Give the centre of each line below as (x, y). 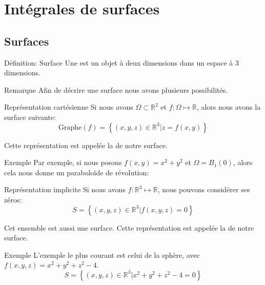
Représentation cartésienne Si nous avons (69, 107)
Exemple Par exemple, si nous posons (63, 162)
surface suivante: (30, 117)
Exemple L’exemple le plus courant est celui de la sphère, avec (102, 255)
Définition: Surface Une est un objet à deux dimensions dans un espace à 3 (121, 62)
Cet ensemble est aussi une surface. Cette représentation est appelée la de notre (129, 227)
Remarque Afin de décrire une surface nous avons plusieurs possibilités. (116, 89)
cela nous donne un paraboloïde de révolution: (77, 172)
